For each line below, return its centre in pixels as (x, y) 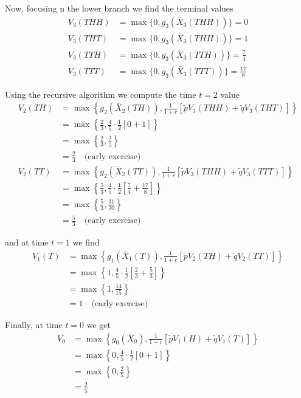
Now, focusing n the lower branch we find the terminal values (119, 8)
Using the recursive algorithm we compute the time (101, 94)
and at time (27, 242)
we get (99, 324)
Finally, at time (34, 324)
